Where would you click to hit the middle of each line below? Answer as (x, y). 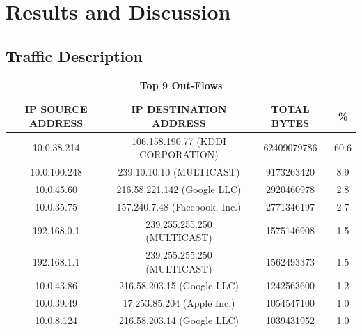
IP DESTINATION (179, 109)
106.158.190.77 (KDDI (179, 140)
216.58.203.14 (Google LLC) (179, 320)
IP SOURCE (56, 109)
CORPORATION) (179, 154)
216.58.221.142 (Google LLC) (179, 189)
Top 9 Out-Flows (181, 85)
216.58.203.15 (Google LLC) (179, 285)
